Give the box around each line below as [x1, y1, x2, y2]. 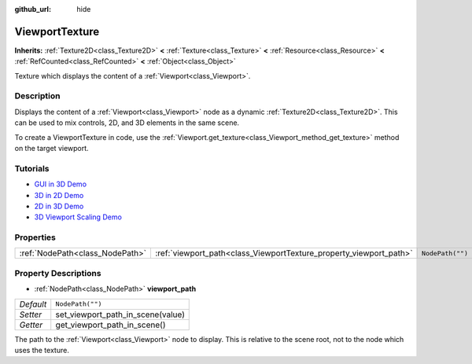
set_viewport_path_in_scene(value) [55, 309, 185, 320]
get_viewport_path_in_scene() [55, 319, 166, 330]
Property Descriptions [14, 267, 101, 278]
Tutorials [14, 163, 50, 174]
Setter [19, 309, 42, 320]
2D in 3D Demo [34, 201, 84, 211]
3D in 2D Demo [34, 190, 84, 200]
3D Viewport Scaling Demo [34, 212, 122, 222]
